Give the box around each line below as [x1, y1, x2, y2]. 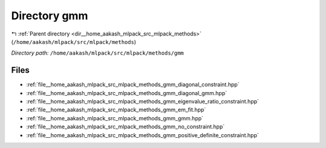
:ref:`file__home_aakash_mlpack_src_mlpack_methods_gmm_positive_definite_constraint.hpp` [26, 131, 259, 138]
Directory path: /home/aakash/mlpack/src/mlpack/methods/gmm [11, 49, 184, 57]
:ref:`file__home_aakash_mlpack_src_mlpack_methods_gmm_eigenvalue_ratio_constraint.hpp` [26, 98, 260, 105]
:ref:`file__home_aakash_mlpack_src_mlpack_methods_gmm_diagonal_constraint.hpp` [26, 81, 240, 88]
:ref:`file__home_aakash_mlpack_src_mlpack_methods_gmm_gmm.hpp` [26, 114, 203, 122]
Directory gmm [11, 9, 88, 22]
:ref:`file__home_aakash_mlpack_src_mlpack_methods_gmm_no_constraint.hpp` [26, 123, 225, 131]
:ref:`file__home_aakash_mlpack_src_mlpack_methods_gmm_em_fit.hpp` [26, 106, 206, 114]
